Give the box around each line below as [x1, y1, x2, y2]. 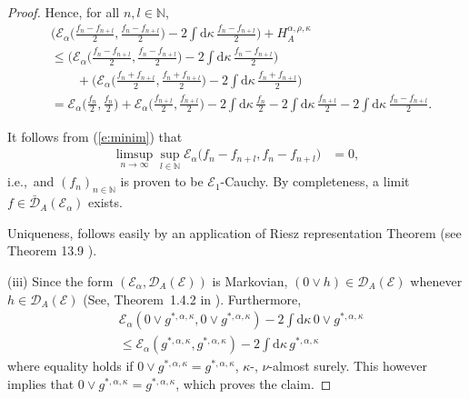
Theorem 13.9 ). [7, 241, 97, 260]
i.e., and [7, 172, 55, 191]
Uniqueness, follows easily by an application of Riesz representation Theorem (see [7, 223, 462, 242]
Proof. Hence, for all [7, 3, 120, 21]
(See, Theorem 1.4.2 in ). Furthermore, [83, 289, 302, 308]
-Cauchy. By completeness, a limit [220, 172, 410, 191]
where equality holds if [7, 356, 134, 375]
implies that [7, 374, 75, 393]
